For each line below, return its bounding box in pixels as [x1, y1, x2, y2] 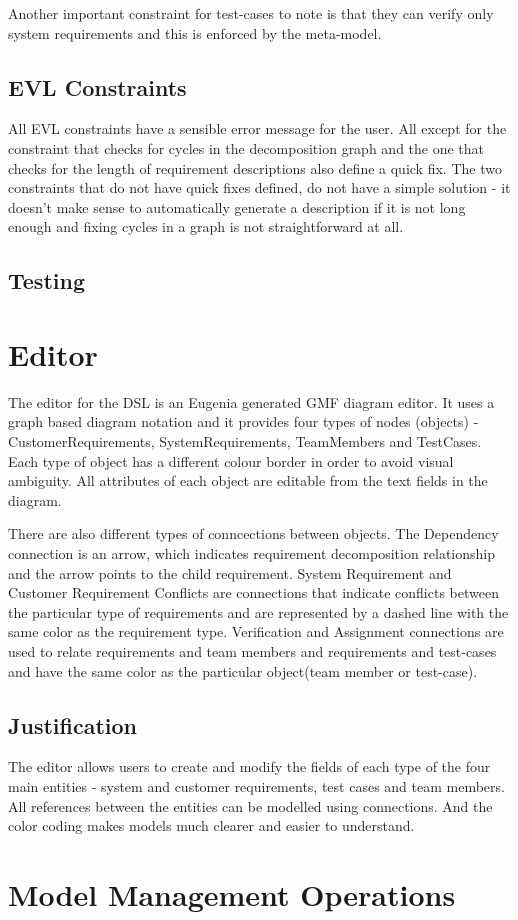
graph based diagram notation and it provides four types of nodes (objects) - [8, 411, 479, 432]
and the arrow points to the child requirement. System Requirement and [8, 562, 452, 583]
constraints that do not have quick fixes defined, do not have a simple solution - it [8, 177, 511, 198]
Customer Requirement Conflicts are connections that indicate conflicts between [8, 582, 499, 603]
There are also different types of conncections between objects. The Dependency [8, 523, 499, 544]
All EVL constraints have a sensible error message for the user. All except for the [8, 118, 507, 139]
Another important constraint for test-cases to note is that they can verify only [8, 3, 494, 23]
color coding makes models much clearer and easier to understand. [8, 815, 415, 836]
